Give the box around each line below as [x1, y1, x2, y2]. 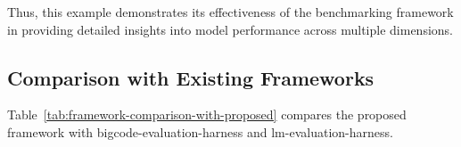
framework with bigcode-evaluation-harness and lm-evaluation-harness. [7, 122, 393, 141]
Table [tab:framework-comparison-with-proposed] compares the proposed [7, 105, 407, 124]
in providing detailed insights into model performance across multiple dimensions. [7, 20, 453, 38]
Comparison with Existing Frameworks [7, 63, 375, 91]
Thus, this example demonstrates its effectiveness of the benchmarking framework [7, 3, 454, 20]
